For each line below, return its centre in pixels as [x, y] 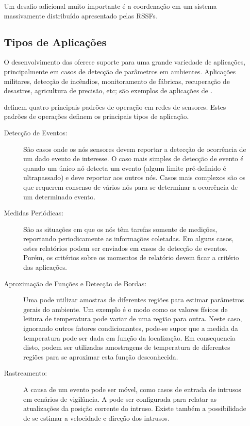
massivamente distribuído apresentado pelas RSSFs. [81, 15]
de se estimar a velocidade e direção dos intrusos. [96, 418]
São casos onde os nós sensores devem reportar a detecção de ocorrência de [135, 149]
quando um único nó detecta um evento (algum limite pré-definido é [125, 168]
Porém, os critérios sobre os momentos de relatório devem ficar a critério [131, 257]
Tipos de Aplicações [55, 41]
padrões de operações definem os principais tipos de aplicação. [96, 116]
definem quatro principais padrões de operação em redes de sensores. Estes [115, 106]
